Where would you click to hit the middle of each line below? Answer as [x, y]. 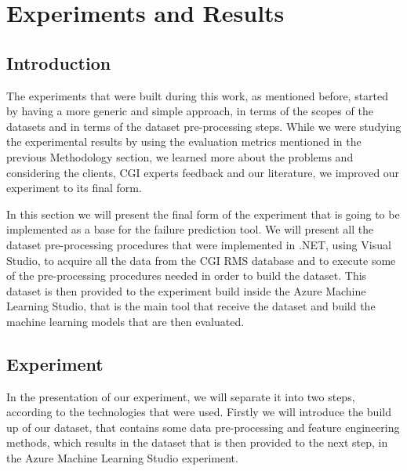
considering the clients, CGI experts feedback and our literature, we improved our [203, 172]
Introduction [59, 62]
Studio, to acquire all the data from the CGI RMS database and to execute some [201, 260]
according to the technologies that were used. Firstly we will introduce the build [199, 412]
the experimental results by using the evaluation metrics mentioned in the [184, 141]
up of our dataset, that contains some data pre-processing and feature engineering [203, 427]
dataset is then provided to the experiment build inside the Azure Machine [186, 290]
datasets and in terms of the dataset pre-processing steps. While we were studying [204, 126]
